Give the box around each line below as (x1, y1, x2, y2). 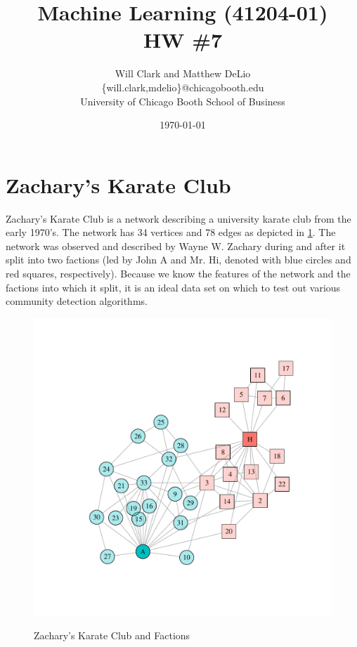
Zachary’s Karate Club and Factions (34, 628, 190, 643)
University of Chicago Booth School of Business (80, 93, 285, 108)
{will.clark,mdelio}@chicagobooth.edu (101, 79, 264, 94)
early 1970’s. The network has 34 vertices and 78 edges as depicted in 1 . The (6, 225, 336, 240)
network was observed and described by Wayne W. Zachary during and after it (6, 238, 346, 253)
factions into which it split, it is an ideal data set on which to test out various (6, 280, 341, 294)
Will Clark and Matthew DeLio (115, 66, 251, 81)
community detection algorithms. (6, 294, 148, 308)
